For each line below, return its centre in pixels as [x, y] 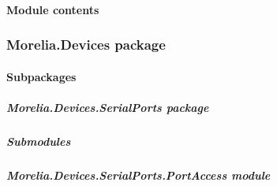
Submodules [39, 141]
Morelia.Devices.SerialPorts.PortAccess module [138, 175]
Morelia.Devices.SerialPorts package [108, 107]
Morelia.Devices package [86, 45]
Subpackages [41, 76]
